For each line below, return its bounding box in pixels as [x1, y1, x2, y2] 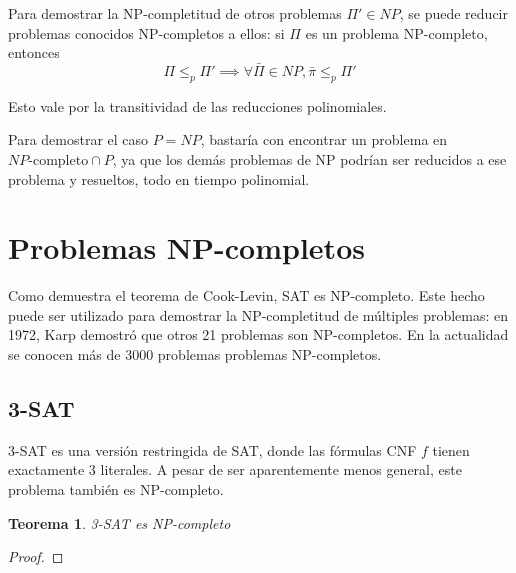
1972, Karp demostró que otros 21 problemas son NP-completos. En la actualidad [8, 324, 509, 345]
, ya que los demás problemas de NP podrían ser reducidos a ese [112, 148, 507, 169]
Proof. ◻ [8, 546, 64, 567]
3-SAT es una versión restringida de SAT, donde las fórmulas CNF [8, 439, 417, 460]
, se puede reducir [399, 3, 508, 23]
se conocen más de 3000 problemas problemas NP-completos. [8, 344, 382, 365]
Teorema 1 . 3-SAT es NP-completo [8, 512, 231, 533]
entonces [8, 42, 60, 63]
